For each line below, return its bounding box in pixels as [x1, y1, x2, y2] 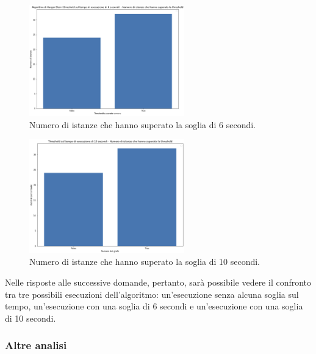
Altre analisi [5, 338, 67, 353]
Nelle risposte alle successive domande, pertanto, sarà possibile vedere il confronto [5, 275, 312, 288]
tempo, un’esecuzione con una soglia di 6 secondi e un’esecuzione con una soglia [5, 300, 303, 312]
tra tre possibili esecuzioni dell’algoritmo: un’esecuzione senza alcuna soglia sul [5, 287, 299, 300]
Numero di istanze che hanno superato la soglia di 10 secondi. [29, 255, 260, 268]
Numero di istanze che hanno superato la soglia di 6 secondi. [29, 118, 256, 131]
